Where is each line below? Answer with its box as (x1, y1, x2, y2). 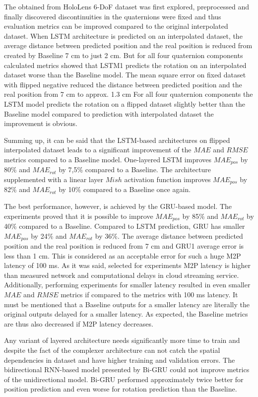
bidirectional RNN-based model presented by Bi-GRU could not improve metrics (4, 364, 250, 375)
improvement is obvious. (4, 118, 77, 129)
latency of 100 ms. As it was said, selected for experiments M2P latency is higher (4, 260, 251, 270)
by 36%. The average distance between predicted (95, 230, 243, 241)
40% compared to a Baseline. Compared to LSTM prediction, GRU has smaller (4, 221, 245, 231)
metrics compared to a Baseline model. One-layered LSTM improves (4, 154, 211, 164)
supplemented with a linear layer (4, 174, 104, 184)
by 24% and (31, 230, 67, 241)
